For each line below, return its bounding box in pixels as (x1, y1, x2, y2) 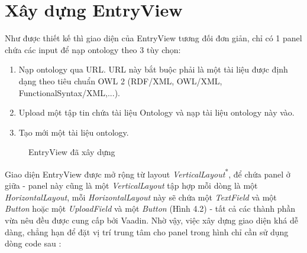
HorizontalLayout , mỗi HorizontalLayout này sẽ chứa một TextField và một (5, 190, 277, 203)
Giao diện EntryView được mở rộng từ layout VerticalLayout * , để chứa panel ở (5, 166, 290, 180)
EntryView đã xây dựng (28, 146, 115, 158)
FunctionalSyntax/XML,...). (18, 86, 120, 98)
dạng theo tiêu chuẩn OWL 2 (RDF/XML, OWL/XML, (18, 74, 222, 87)
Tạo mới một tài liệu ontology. (18, 126, 129, 138)
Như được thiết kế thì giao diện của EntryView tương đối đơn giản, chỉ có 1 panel (5, 32, 302, 44)
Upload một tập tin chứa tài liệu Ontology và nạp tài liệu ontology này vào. (18, 106, 295, 119)
